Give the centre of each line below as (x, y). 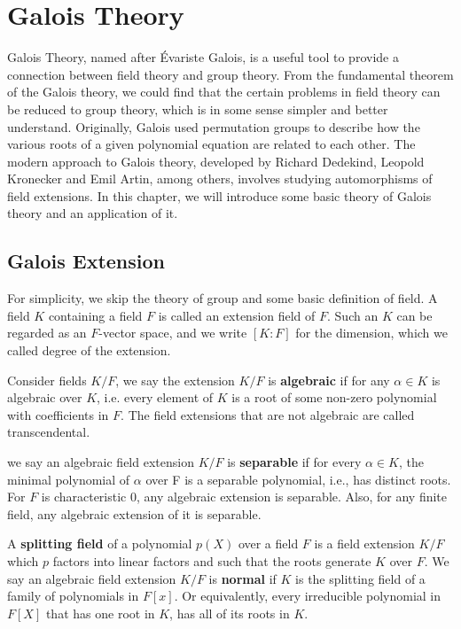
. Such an (353, 315)
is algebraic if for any (329, 380)
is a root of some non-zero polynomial (334, 397)
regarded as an (47, 333)
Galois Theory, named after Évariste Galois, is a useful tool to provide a (203, 57)
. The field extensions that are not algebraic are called (268, 414)
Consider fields (47, 380)
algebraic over (45, 397)
